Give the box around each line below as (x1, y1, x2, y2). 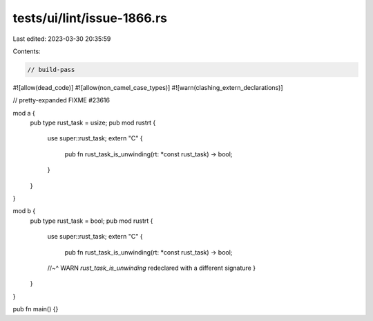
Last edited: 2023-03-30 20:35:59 (12, 35, 111, 43)
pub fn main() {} (12, 305, 59, 313)
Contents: (12, 47, 41, 55)
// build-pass (27, 66, 75, 73)
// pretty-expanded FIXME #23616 (12, 96, 111, 104)
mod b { (12, 207, 36, 215)
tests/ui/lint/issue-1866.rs (12, 10, 167, 26)
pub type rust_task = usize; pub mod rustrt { (30, 118, 156, 127)
